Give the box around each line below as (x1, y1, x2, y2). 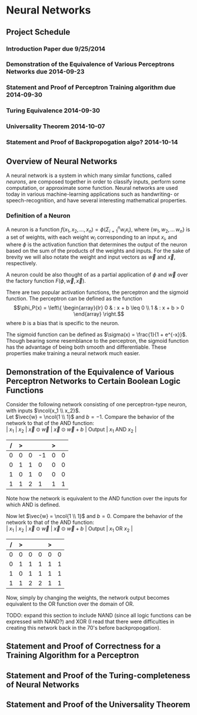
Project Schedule (6, 27, 71, 37)
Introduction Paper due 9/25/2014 (6, 45, 106, 53)
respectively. (6, 260, 37, 267)
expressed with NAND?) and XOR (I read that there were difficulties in (6, 618, 175, 625)
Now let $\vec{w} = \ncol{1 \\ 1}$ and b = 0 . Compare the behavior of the (6, 513, 183, 520)
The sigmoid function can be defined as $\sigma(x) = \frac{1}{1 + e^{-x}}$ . (6, 331, 187, 338)
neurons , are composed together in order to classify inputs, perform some (6, 178, 186, 185)
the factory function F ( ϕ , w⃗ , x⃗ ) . (6, 278, 86, 285)
